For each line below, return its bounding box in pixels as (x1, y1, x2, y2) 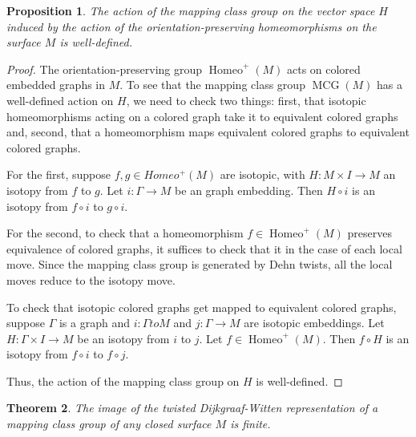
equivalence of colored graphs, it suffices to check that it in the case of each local (6, 240, 402, 257)
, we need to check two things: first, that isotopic (126, 91, 366, 108)
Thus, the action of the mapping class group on (6, 372, 240, 389)
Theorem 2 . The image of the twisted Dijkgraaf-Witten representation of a (6, 399, 378, 416)
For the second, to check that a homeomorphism (6, 225, 244, 241)
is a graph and (59, 314, 130, 331)
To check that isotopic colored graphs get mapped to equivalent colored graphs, (6, 298, 397, 315)
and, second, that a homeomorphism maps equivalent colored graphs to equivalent (6, 123, 410, 140)
